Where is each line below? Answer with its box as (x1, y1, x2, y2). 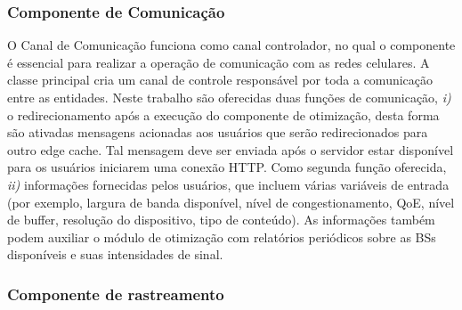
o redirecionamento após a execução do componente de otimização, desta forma (7, 105, 440, 124)
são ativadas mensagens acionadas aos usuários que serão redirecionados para (7, 123, 428, 142)
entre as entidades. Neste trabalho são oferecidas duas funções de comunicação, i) (7, 88, 451, 106)
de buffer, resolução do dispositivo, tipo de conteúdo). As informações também (7, 210, 435, 229)
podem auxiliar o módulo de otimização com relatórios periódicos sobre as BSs (7, 227, 436, 246)
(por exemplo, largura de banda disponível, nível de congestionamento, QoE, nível (7, 192, 455, 211)
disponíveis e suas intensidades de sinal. (7, 245, 223, 264)
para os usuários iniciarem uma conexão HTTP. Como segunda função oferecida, (7, 158, 447, 176)
